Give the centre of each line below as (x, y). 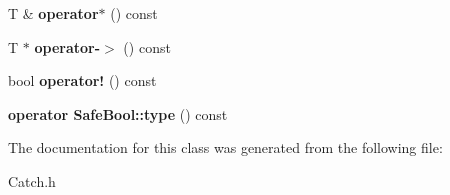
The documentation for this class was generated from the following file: (225, 147)
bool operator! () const (82, 80)
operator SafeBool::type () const (118, 113)
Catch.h (32, 180)
